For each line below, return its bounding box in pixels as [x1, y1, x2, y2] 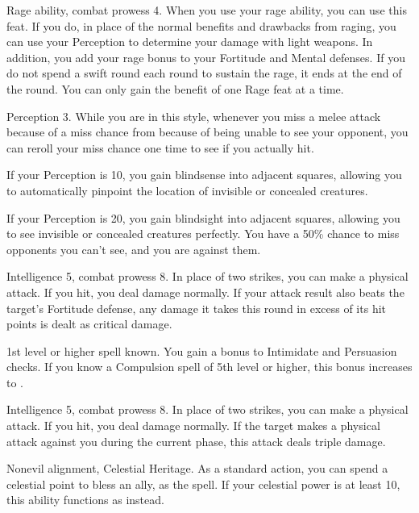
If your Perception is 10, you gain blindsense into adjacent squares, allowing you [6, 166, 402, 183]
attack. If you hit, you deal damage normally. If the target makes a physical [6, 417, 380, 434]
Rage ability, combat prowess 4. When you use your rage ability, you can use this [6, 2, 407, 18]
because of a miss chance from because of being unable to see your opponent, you [6, 123, 409, 140]
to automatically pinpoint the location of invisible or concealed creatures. [6, 181, 368, 198]
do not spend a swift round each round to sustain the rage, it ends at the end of [6, 65, 402, 81]
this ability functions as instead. [6, 491, 164, 508]
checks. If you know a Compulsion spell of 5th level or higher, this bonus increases [6, 358, 413, 375]
